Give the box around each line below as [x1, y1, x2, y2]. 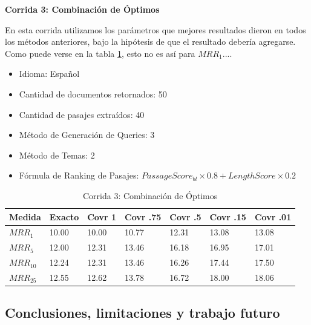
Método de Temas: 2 [19, 148, 95, 161]
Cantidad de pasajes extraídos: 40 [19, 108, 145, 120]
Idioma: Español [19, 67, 80, 80]
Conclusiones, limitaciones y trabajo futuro [5, 303, 280, 322]
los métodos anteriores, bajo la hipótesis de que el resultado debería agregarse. [5, 35, 296, 48]
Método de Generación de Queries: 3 [19, 128, 155, 141]
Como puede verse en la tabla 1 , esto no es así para [5, 47, 195, 59]
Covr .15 [209, 210, 246, 223]
